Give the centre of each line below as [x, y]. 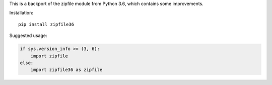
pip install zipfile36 [46, 24]
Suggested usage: [28, 35]
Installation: [21, 13]
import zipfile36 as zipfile [66, 70]
